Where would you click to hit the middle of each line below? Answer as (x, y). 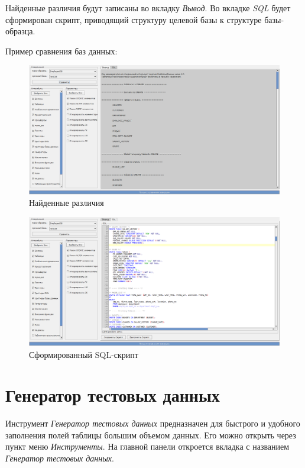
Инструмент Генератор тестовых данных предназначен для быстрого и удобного (153, 423)
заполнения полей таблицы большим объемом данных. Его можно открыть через (151, 435)
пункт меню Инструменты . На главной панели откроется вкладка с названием (147, 446)
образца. (20, 31)
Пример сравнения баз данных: (61, 51)
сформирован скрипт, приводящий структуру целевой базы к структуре (134, 19)
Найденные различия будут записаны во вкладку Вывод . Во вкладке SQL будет (148, 8)
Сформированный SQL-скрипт (84, 354)
